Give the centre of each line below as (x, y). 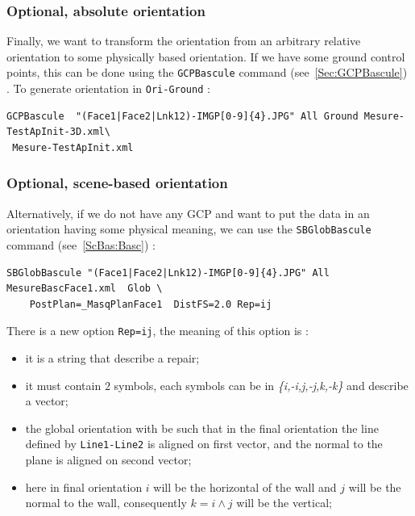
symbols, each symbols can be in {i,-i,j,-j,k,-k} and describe (261, 385)
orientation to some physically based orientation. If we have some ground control (206, 56)
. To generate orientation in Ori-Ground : (108, 88)
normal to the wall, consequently (106, 503)
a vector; (47, 401)
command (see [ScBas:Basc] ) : (81, 244)
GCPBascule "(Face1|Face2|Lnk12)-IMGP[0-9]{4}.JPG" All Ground (183, 116)
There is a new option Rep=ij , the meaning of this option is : (158, 331)
